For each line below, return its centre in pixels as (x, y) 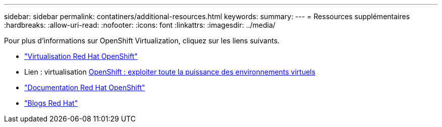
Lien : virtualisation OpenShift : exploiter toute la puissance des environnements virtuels (170, 72)
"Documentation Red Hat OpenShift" (85, 87)
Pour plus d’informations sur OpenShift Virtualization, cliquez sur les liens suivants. (142, 41)
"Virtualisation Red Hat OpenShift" (81, 56)
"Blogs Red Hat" (51, 103)
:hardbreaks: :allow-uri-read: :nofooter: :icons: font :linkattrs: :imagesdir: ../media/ (140, 25)
